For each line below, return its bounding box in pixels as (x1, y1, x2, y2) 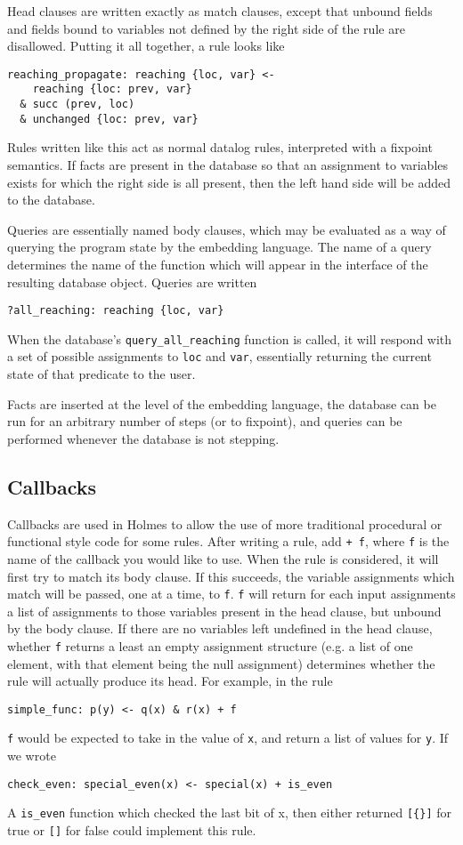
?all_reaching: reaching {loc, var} (7, 304, 224, 318)
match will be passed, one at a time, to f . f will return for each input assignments (7, 584, 456, 603)
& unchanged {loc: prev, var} (20, 112, 199, 125)
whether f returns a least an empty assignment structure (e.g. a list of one (7, 636, 413, 655)
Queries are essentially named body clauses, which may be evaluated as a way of (7, 220, 446, 238)
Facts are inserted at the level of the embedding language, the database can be (7, 394, 436, 413)
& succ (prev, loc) (20, 98, 135, 111)
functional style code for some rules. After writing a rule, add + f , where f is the (7, 532, 450, 551)
